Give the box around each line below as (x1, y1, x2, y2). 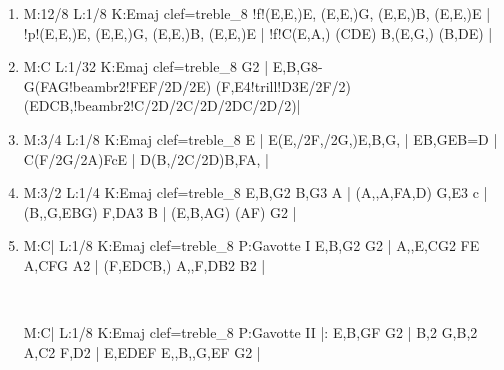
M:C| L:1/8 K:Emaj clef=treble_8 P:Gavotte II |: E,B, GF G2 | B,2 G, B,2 (23, 322, 478, 343)
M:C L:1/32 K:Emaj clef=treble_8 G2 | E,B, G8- (23, 56, 323, 77)
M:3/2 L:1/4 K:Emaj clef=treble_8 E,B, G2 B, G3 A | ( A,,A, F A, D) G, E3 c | (23, 182, 488, 203)
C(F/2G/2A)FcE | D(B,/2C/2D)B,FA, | (23, 148, 269, 169)
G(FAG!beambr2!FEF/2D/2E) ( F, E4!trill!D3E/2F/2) (23, 75, 352, 96)
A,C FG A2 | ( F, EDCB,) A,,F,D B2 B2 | (23, 254, 266, 275)
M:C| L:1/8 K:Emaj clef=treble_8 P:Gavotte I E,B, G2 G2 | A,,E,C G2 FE (23, 235, 480, 256)
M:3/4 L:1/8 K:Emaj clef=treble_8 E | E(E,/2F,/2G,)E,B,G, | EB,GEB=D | (23, 128, 498, 149)
